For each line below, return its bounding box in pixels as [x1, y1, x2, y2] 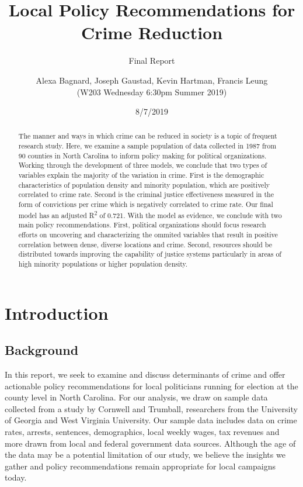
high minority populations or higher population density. [18, 258, 188, 268]
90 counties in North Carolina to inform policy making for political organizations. [18, 150, 267, 160]
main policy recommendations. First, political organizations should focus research [18, 220, 266, 230]
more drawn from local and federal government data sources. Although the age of [5, 437, 296, 449]
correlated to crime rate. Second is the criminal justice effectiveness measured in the [18, 189, 274, 199]
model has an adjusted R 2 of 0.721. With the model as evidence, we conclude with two [18, 208, 282, 220]
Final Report [128, 54, 175, 67]
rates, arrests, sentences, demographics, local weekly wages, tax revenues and [5, 426, 280, 437]
